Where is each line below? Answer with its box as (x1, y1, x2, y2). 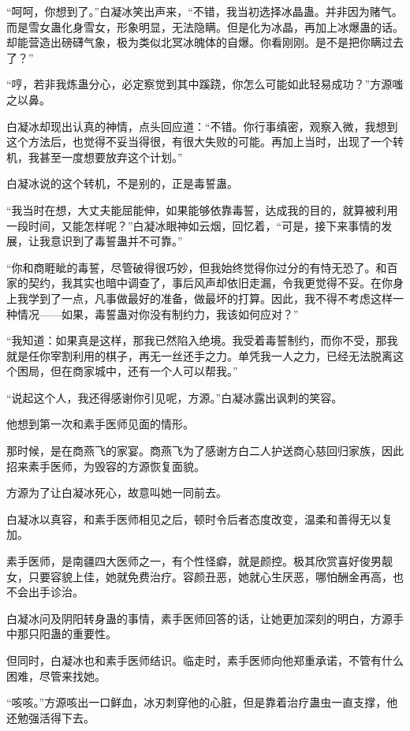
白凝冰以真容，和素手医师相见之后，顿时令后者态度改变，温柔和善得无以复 (6, 510, 393, 527)
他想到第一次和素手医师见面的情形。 (6, 416, 194, 432)
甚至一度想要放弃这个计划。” (39, 148, 183, 165)
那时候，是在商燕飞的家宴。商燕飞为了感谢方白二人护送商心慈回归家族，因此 (6, 442, 404, 459)
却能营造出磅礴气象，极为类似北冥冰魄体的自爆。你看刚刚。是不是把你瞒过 (6, 34, 393, 50)
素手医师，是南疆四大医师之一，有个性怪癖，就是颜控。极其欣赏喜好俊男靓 (6, 553, 393, 569)
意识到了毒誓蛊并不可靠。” (50, 233, 183, 249)
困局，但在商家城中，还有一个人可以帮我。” (17, 363, 238, 379)
